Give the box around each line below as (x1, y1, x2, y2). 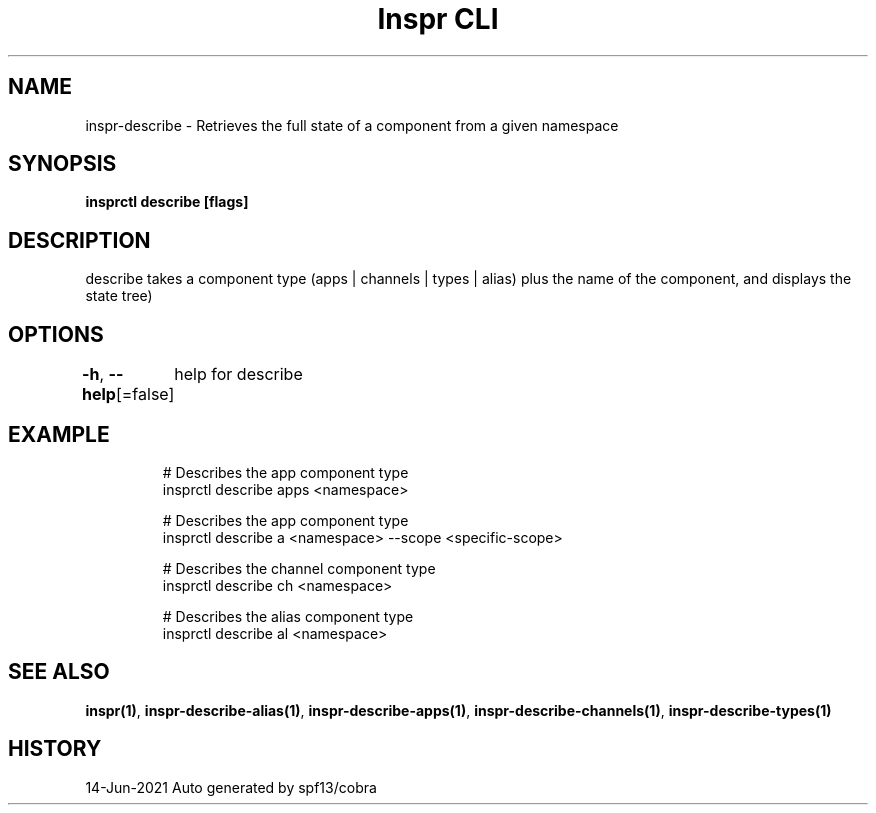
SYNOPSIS (8, 151, 117, 177)
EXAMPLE (8, 421, 110, 447)
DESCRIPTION (8, 227, 151, 253)
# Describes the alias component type (162, 607, 414, 625)
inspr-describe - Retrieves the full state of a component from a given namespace (85, 116, 619, 134)
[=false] (115, 384, 175, 405)
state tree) (85, 287, 153, 305)
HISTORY (8, 736, 102, 762)
